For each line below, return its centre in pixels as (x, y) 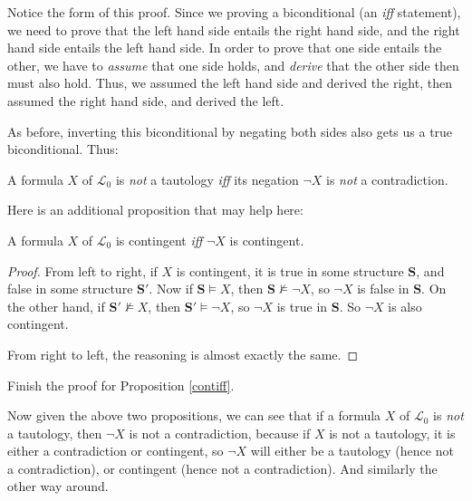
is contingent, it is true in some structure (290, 270)
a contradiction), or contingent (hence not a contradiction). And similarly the (222, 468)
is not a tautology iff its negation (207, 179)
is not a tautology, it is (392, 433)
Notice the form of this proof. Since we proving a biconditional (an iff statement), (234, 12)
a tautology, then (55, 433)
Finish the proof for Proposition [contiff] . (121, 385)
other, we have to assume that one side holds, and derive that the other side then (233, 65)
